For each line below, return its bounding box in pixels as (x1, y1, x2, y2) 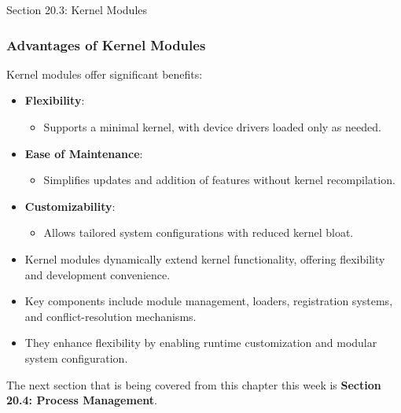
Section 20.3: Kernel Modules (6, 2, 148, 17)
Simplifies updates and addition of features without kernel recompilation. (43, 171, 395, 188)
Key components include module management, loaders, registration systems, (24, 293, 393, 309)
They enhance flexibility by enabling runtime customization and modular (24, 334, 377, 351)
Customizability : (24, 197, 116, 214)
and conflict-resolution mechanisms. (24, 308, 197, 324)
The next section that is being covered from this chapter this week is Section (6, 376, 381, 393)
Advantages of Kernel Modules (6, 35, 206, 54)
